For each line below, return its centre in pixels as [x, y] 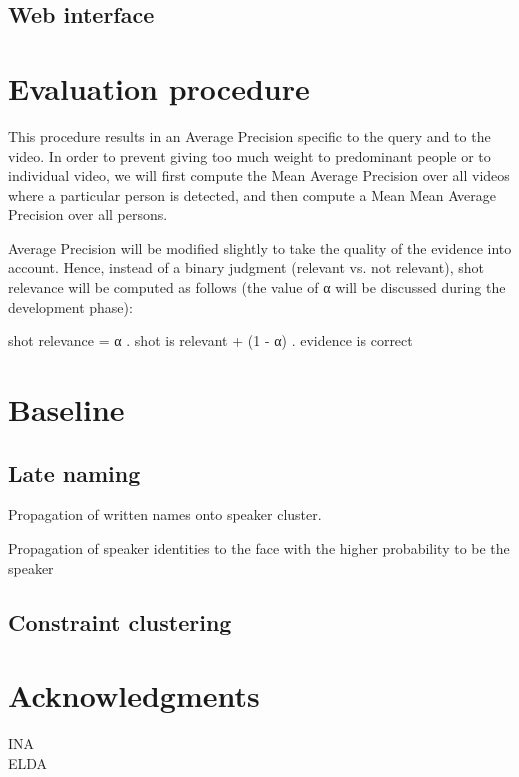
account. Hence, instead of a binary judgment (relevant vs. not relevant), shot [246, 267]
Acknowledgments [134, 695]
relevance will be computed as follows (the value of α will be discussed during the [257, 287]
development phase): [70, 306]
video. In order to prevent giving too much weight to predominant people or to [249, 155]
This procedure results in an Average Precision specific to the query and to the [249, 135]
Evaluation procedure [159, 87]
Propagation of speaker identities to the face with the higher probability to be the [259, 548]
